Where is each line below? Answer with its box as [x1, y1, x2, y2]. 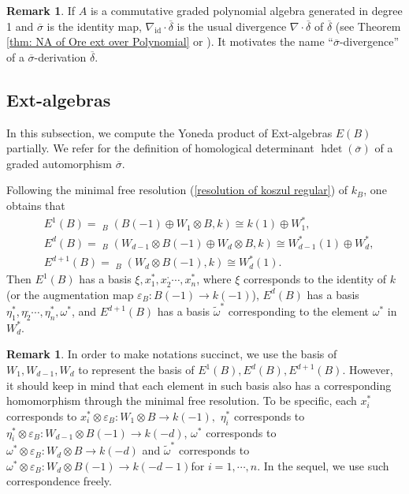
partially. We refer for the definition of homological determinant [6, 140, 314, 156]
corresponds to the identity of [244, 271, 387, 287]
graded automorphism [6, 155, 112, 171]
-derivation [34, 48, 87, 65]
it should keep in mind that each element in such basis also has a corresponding [6, 376, 392, 393]
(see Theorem [335, 17, 401, 34]
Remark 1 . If [6, 2, 76, 18]
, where [196, 271, 232, 287]
